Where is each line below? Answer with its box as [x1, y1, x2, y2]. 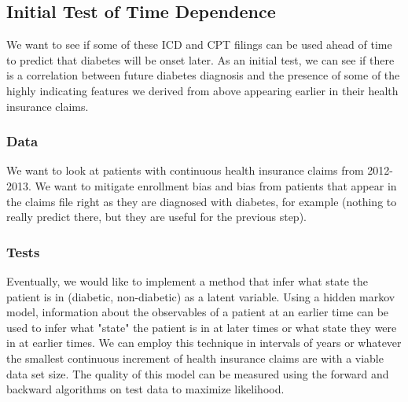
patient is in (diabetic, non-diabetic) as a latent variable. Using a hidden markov [6, 288, 395, 304]
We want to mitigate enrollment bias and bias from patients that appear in [35, 177, 397, 194]
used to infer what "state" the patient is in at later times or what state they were [6, 319, 397, 335]
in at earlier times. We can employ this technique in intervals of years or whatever [6, 334, 402, 351]
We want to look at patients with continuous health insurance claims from [6, 162, 364, 179]
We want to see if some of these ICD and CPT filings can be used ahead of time [6, 36, 392, 53]
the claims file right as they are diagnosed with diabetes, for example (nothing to [6, 193, 397, 209]
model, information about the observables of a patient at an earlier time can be [6, 304, 389, 320]
